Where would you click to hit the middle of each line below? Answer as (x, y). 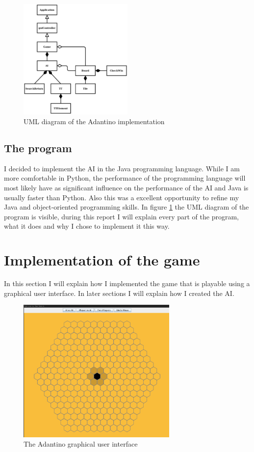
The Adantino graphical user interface (81, 444)
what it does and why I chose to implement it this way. (87, 226)
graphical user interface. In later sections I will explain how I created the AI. (119, 293)
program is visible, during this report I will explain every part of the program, (121, 216)
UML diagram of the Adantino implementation (94, 121)
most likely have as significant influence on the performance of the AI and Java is (126, 187)
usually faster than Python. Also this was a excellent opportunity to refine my (122, 197)
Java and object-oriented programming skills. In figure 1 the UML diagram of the (127, 207)
